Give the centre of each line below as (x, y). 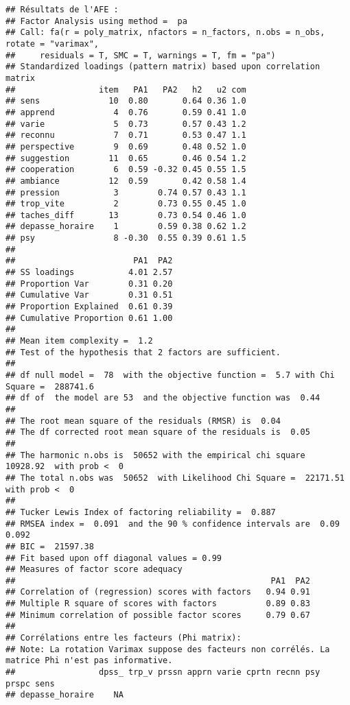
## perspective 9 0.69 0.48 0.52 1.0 (126, 146)
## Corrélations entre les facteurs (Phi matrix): (124, 638)
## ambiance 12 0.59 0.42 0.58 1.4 (126, 181)
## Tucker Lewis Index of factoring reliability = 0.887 (141, 512)
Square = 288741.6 (50, 386)
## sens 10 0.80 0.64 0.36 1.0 (126, 101)
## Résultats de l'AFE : (62, 10)
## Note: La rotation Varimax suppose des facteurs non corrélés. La (168, 649)
